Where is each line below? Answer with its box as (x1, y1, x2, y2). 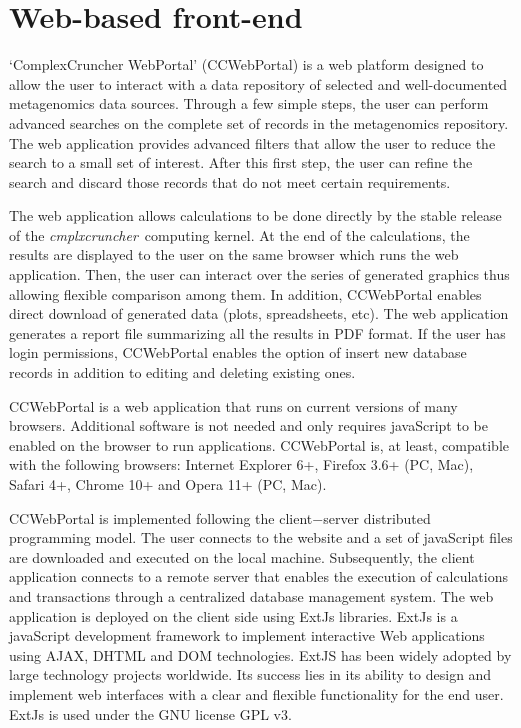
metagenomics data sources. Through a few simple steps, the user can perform (9, 93, 489, 114)
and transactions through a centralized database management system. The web (9, 585, 494, 606)
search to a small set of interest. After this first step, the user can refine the (9, 152, 473, 173)
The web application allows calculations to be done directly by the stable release (9, 205, 502, 226)
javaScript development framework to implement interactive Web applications (9, 625, 485, 646)
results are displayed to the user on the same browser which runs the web (9, 244, 459, 265)
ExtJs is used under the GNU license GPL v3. (9, 703, 292, 724)
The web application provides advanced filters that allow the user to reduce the (9, 132, 496, 153)
